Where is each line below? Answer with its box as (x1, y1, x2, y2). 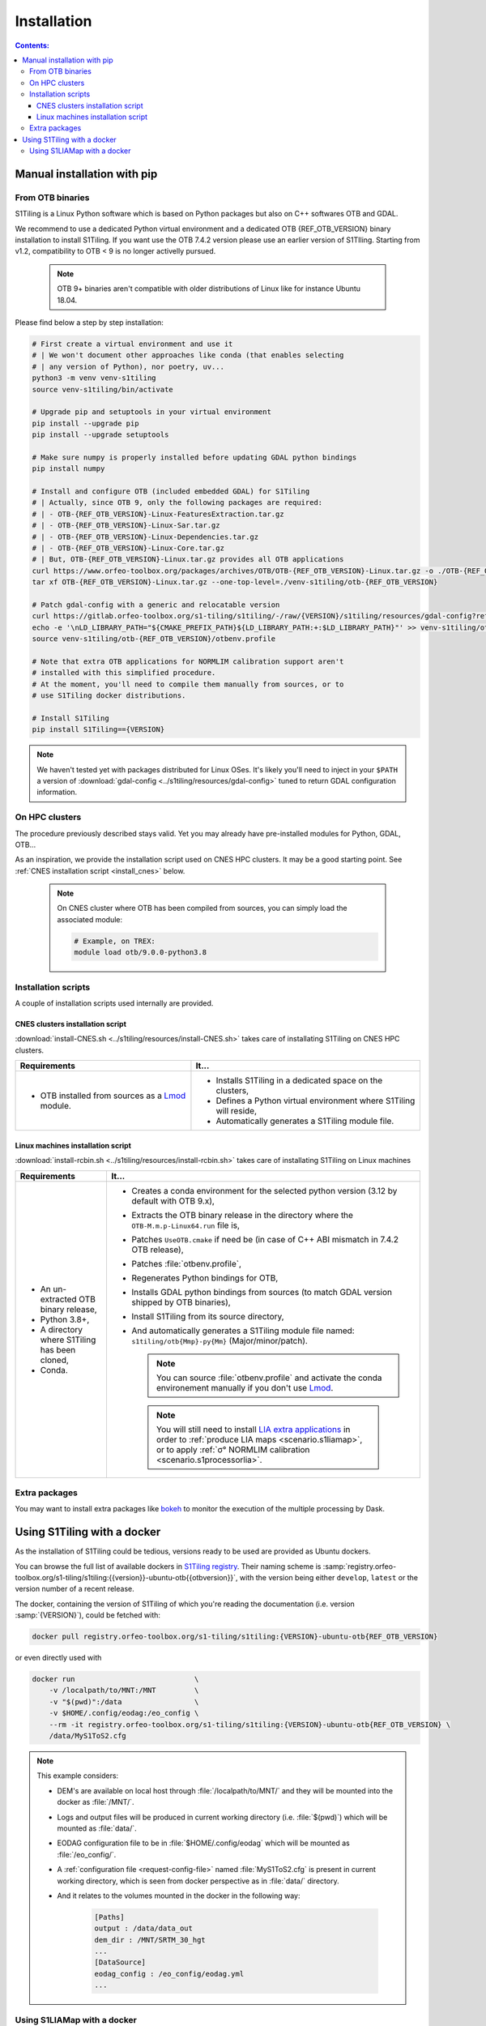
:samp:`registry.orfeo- (322, 1561, 397, 1571)
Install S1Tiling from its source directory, (131, 1310, 284, 1322)
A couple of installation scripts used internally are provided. (15, 998, 214, 1008)
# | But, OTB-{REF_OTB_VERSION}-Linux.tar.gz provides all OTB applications (32, 555, 344, 564)
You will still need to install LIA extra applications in (156, 1423, 351, 1434)
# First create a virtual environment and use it (32, 339, 233, 348)
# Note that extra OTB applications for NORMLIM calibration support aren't (32, 656, 344, 666)
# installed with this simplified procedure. (32, 669, 216, 677)
